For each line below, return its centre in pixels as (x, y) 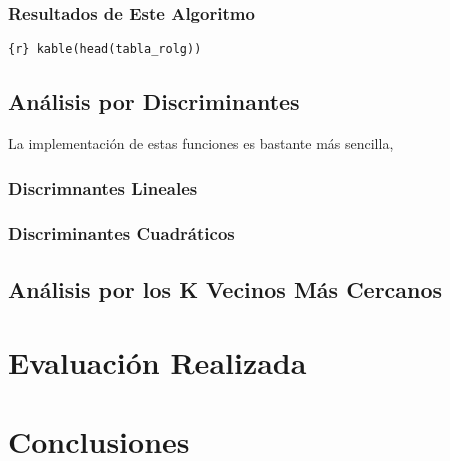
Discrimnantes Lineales (103, 187)
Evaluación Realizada (157, 362)
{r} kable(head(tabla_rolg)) (105, 49)
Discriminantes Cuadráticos (121, 233)
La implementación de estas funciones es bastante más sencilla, (201, 143)
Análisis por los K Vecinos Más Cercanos (225, 288)
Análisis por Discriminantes (154, 101)
